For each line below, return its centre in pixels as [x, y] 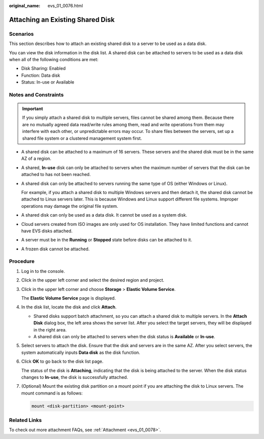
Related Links [25, 420]
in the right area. [50, 329]
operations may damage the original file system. [70, 206]
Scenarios [22, 34]
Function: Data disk [41, 75]
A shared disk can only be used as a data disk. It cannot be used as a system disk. [104, 215]
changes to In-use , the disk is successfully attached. [75, 377]
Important [33, 109]
